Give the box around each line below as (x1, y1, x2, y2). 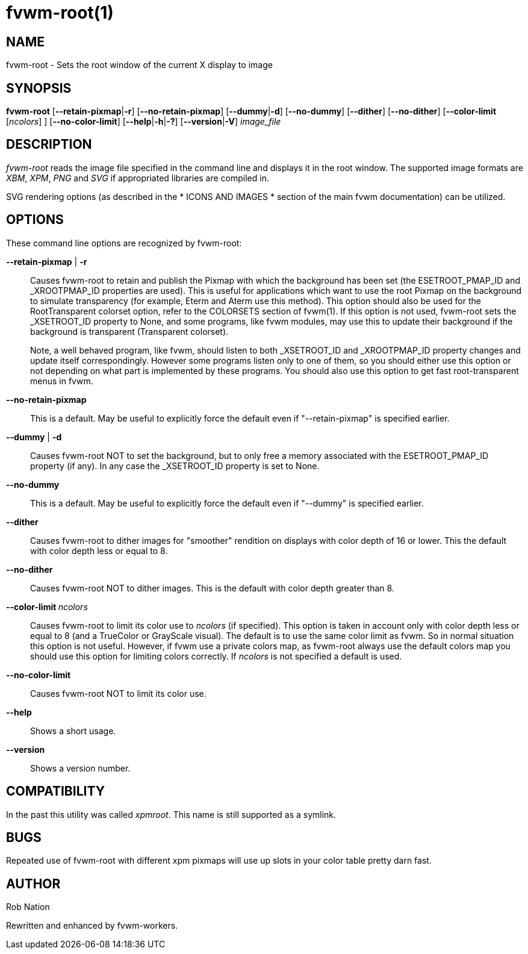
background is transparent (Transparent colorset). (30, 326, 229, 337)
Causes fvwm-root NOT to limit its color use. (30, 688, 207, 699)
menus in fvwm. (30, 375, 93, 386)
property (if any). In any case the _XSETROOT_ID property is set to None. (30, 460, 320, 471)
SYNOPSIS (6, 80, 72, 96)
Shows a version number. (30, 762, 131, 773)
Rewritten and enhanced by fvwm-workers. (6, 920, 178, 931)
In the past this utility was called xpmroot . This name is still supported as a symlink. (6, 809, 337, 820)
